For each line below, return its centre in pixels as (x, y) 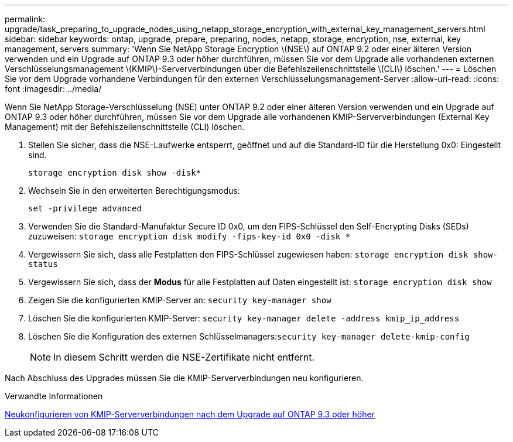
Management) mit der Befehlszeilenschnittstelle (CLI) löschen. (125, 127)
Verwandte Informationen (54, 396)
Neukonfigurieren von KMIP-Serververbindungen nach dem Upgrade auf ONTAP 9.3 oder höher (190, 414)
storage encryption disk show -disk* (115, 173)
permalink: (25, 19)
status (43, 264)
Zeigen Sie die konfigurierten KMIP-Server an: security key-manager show (180, 300)
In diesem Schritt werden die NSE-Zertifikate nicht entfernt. (184, 357)
